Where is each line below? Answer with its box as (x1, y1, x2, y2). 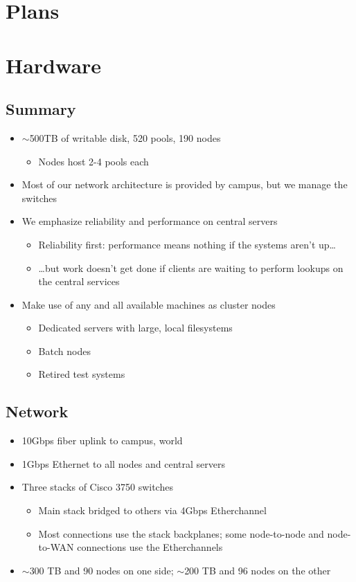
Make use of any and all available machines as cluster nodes (21, 297, 276, 311)
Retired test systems (38, 367, 125, 381)
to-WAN (38, 540, 74, 554)
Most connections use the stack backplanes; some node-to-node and (38, 526, 324, 540)
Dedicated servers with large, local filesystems (38, 320, 233, 335)
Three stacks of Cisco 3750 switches (21, 480, 173, 494)
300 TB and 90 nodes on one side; (29, 563, 174, 577)
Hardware (6, 51, 102, 79)
